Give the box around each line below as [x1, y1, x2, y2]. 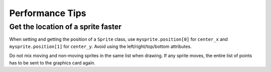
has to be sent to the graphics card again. [9, 59, 95, 65]
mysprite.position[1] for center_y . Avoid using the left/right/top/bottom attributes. [9, 43, 192, 49]
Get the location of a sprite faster [9, 22, 122, 31]
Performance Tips [9, 8, 86, 19]
